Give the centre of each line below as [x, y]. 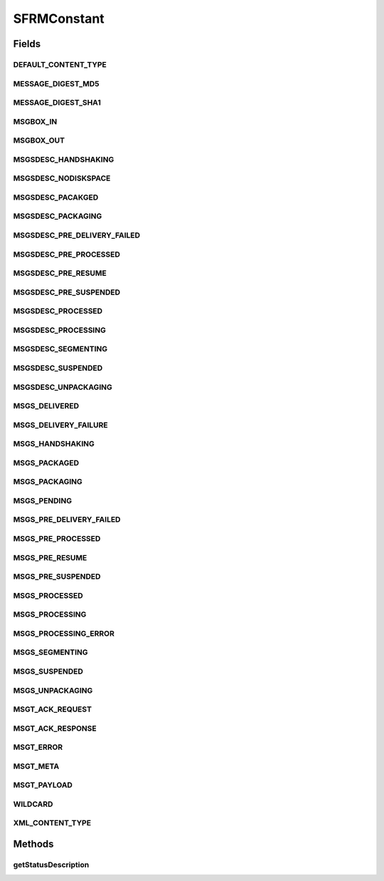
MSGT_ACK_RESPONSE [55, 728]
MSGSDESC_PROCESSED [58, 311]
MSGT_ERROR [38, 747]
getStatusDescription [51, 865]
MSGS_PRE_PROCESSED [57, 539]
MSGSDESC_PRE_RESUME [60, 273]
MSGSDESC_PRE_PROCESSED [66, 254]
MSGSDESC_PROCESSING [59, 330]
